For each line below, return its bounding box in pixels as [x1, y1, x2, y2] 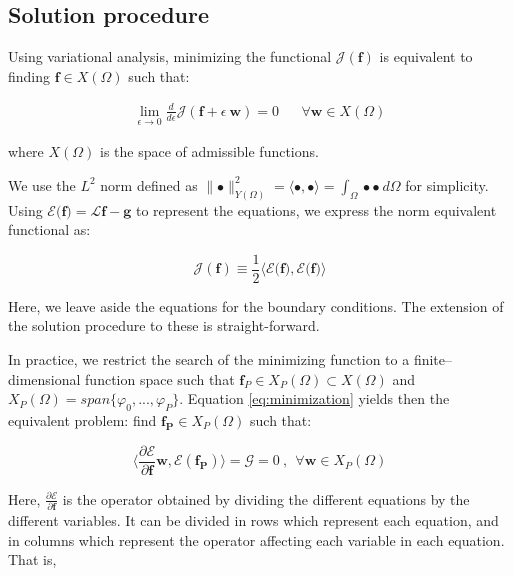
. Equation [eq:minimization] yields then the [179, 388, 450, 409]
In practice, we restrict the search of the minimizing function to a [8, 349, 410, 370]
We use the [8, 174, 76, 195]
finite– [413, 349, 453, 370]
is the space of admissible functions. [100, 141, 319, 162]
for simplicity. [405, 174, 489, 195]
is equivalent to [379, 46, 473, 67]
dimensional [8, 368, 81, 389]
